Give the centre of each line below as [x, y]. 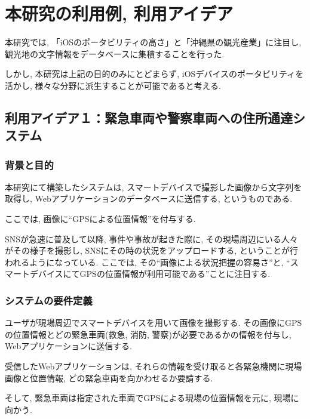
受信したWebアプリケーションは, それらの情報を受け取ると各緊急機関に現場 [154, 366]
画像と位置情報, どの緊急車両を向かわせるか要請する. [109, 378]
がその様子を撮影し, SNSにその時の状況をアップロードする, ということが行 [151, 250]
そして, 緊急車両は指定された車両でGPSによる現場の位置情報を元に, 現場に [152, 398]
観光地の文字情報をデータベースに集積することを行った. [115, 53]
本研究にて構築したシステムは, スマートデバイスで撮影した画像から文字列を [154, 187]
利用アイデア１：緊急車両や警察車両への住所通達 [149, 117]
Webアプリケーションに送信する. [68, 346]
